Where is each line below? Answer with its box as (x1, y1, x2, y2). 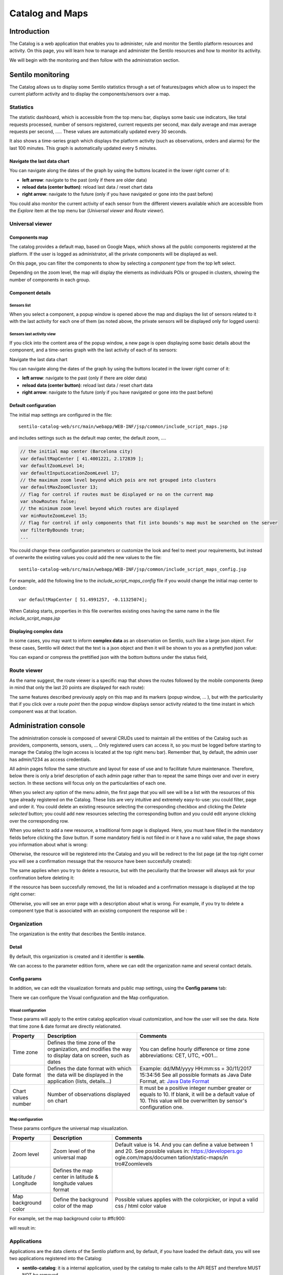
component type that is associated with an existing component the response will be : (9, 908, 187, 914)
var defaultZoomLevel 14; (20, 463, 85, 469)
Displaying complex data (9, 628, 63, 634)
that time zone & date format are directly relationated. (9, 1023, 122, 1029)
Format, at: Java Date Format (139, 1078, 210, 1085)
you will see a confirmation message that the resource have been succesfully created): (9, 858, 192, 864)
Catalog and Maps (9, 8, 89, 19)
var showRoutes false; (20, 499, 77, 504)
